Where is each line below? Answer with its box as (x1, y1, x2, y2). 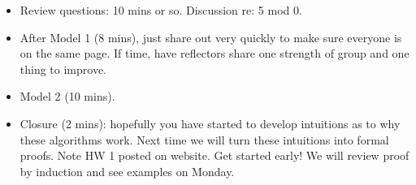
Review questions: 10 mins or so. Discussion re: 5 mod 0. (19, 2, 302, 18)
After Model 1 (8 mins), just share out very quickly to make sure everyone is (19, 28, 402, 45)
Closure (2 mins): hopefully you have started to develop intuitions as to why (19, 114, 401, 131)
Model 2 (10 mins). (19, 88, 115, 105)
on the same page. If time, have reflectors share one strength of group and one (19, 45, 409, 62)
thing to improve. (19, 60, 107, 77)
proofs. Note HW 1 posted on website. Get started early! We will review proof (19, 147, 409, 164)
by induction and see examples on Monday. (19, 162, 235, 179)
